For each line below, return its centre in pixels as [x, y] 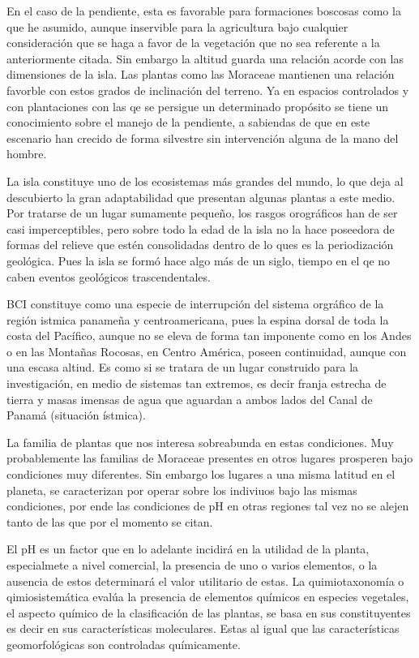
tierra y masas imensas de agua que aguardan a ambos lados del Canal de [190, 399]
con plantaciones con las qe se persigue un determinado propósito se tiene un [198, 106]
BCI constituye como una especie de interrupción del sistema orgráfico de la [195, 304]
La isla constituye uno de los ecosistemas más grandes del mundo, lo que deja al [205, 181]
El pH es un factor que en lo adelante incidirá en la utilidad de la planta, [188, 549]
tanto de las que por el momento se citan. [110, 521]
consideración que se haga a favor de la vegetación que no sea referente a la [193, 43]
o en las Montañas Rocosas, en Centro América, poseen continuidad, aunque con [207, 351]
